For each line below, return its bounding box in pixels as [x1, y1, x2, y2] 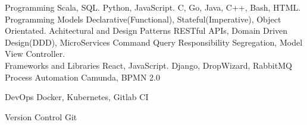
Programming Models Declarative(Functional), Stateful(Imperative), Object [5, 12, 281, 25]
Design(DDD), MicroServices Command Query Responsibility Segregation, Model [5, 36, 303, 48]
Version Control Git [5, 110, 77, 123]
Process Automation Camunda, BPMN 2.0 [5, 70, 160, 83]
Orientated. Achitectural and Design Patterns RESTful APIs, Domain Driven [5, 24, 288, 37]
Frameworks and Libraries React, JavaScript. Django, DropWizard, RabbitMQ [5, 59, 292, 71]
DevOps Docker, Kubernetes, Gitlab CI [5, 91, 149, 103]
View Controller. [5, 47, 65, 60]
